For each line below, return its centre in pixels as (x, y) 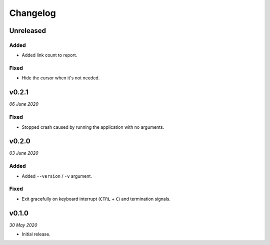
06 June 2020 (24, 104)
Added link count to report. (49, 55)
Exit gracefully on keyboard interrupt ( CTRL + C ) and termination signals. (96, 199)
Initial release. (36, 234)
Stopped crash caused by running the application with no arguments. (93, 127)
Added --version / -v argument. (57, 176)
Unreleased (28, 31)
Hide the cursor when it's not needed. (61, 78)
